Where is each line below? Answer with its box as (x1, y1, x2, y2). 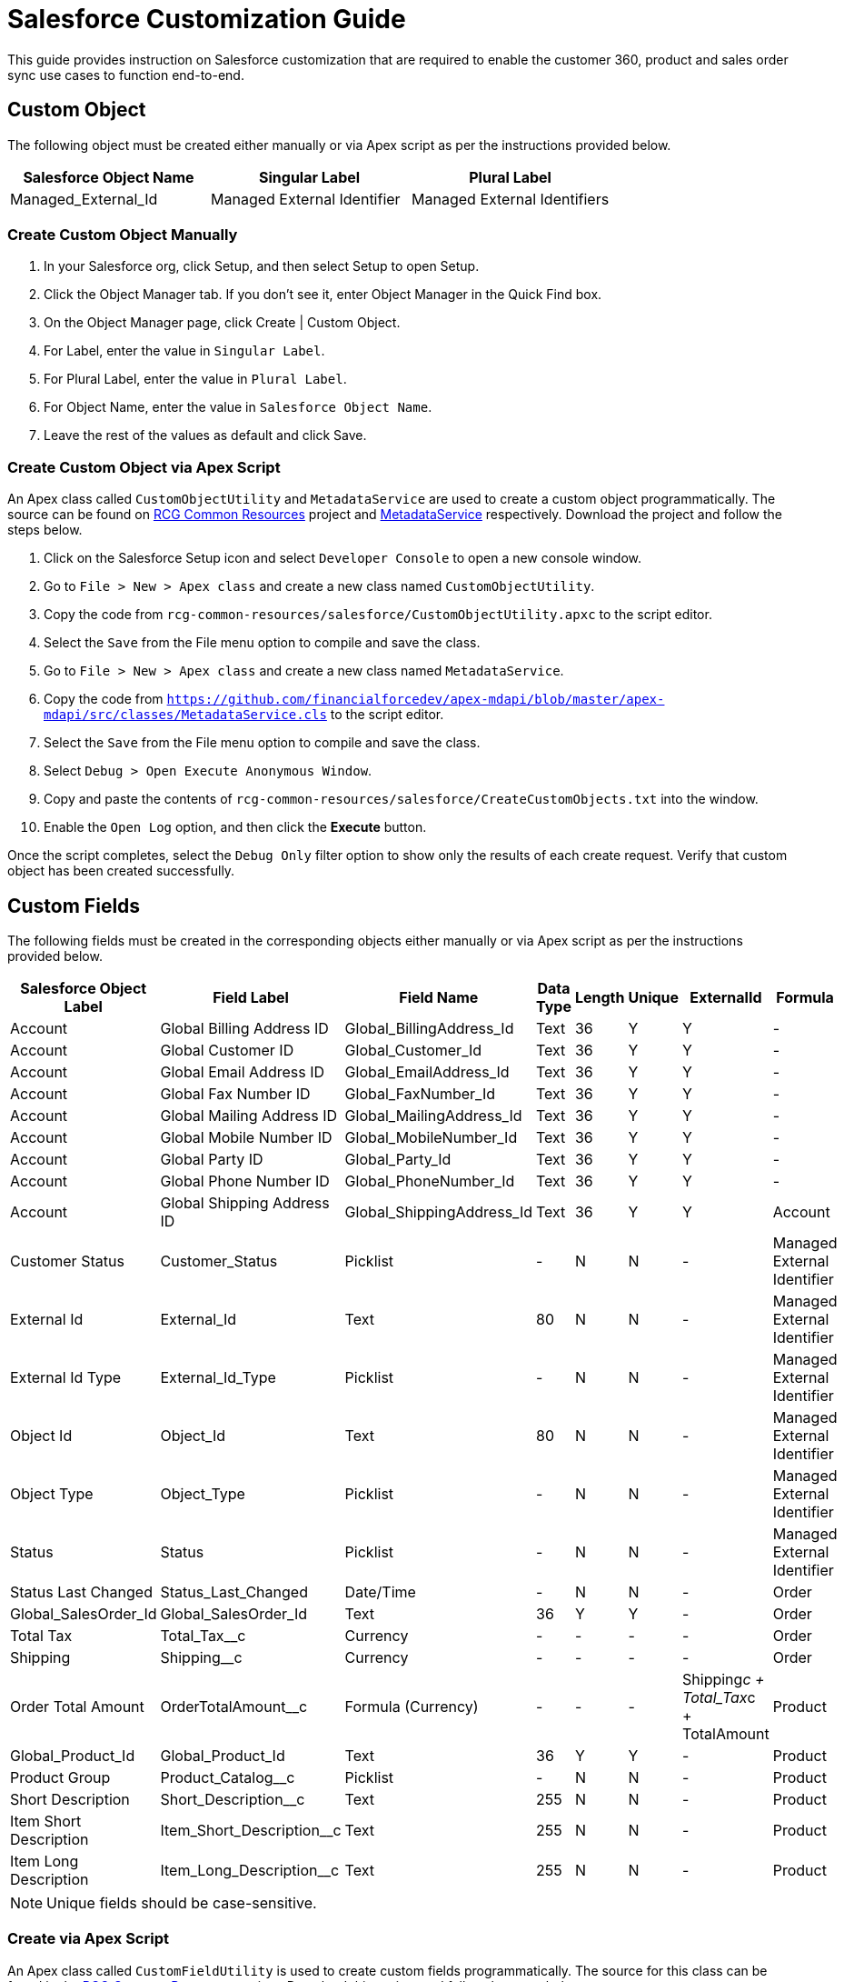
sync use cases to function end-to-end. (7, 66, 244, 83)
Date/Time (344, 1582, 416, 1601)
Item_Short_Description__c (160, 1820, 342, 1839)
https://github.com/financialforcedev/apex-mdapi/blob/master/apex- (166, 692, 665, 707)
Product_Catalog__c (160, 1767, 295, 1787)
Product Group (10, 1767, 111, 1787)
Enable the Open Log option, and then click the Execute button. (44, 819, 427, 836)
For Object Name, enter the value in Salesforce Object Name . (44, 399, 432, 415)
